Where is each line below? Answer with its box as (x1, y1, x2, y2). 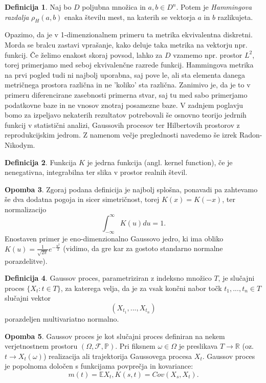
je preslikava (179, 341, 218, 351)
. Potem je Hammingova (176, 2, 252, 12)
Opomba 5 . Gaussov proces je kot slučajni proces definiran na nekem (5, 330, 225, 341)
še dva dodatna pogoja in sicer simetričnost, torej (5, 194, 160, 205)
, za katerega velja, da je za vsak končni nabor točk (60, 282, 222, 293)
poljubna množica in (82, 2, 146, 12)
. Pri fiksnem (115, 341, 156, 351)
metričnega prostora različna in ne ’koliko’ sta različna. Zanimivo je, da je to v (5, 79, 251, 90)
